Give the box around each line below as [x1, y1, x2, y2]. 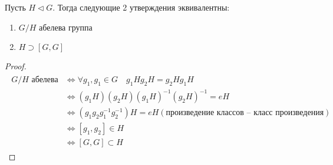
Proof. [5, 60, 27, 72]
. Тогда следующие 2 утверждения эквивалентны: [52, 1, 230, 13]
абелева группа [39, 21, 93, 33]
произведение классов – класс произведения [166, 109, 324, 117]
